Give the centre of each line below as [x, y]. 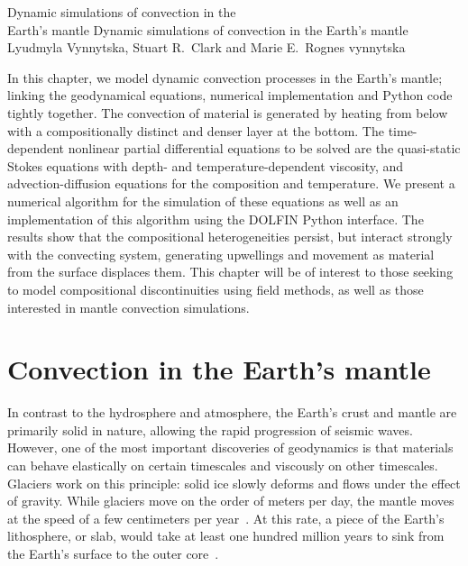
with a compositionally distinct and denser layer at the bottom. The [196, 130]
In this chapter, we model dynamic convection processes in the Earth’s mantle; [225, 77]
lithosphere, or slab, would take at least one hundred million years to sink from [226, 536]
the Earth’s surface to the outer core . [113, 553]
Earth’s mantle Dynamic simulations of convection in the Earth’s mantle [208, 29]
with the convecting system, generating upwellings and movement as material [221, 254]
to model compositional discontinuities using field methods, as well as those [216, 289]
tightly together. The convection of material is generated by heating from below [228, 112]
